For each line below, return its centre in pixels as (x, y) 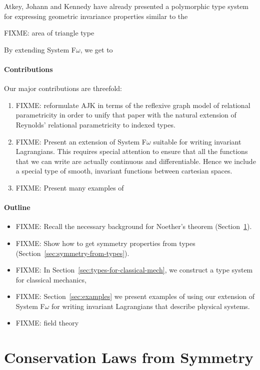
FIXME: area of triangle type (49, 33)
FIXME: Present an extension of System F (81, 141)
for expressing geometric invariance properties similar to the (96, 16)
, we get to (96, 49)
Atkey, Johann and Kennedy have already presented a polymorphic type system (126, 6)
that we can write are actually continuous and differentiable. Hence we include (136, 161)
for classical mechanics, (51, 279)
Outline (17, 207)
